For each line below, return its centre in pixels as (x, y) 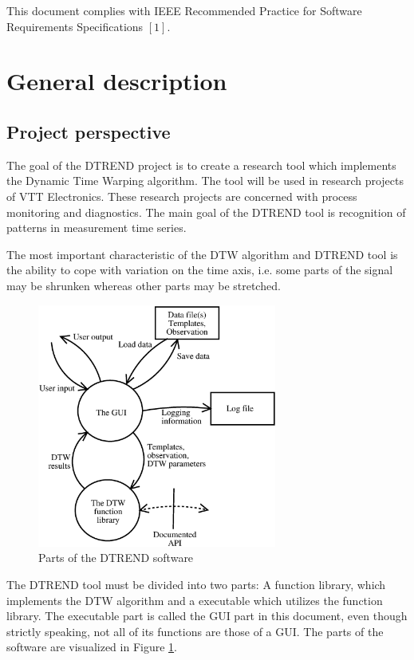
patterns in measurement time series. (97, 228)
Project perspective (89, 131)
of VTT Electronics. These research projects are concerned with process (182, 196)
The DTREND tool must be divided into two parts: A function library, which (196, 585)
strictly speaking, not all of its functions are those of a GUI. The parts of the (195, 631)
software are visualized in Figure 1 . (92, 647)
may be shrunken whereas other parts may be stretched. (144, 285)
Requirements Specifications (75, 26)
